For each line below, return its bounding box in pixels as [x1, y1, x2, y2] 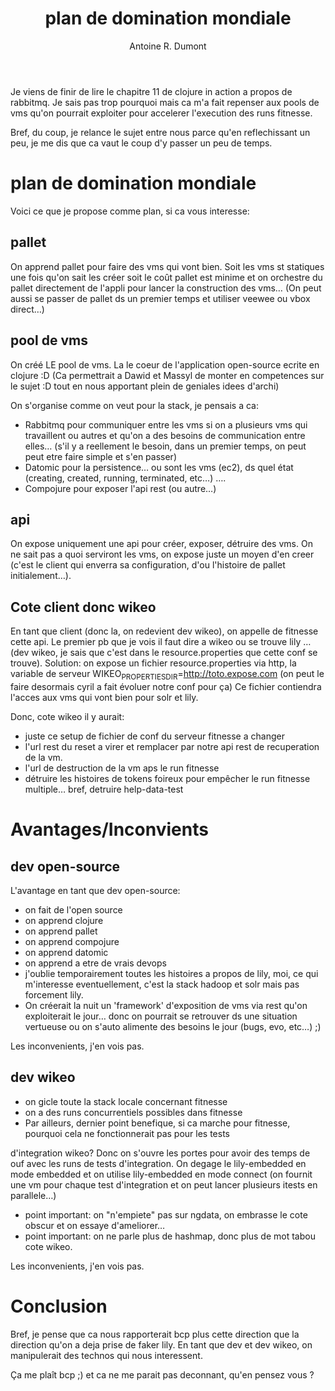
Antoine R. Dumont [129, 40, 207, 52]
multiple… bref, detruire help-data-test [24, 783, 184, 795]
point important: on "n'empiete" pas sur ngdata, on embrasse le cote [24, 1208, 308, 1221]
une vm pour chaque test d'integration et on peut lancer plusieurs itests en [10, 1178, 318, 1191]
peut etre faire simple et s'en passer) [24, 450, 177, 462]
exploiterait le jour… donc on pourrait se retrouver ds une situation [24, 1010, 298, 1022]
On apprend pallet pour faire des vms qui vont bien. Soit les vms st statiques [10, 260, 325, 272]
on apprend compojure [24, 935, 120, 947]
